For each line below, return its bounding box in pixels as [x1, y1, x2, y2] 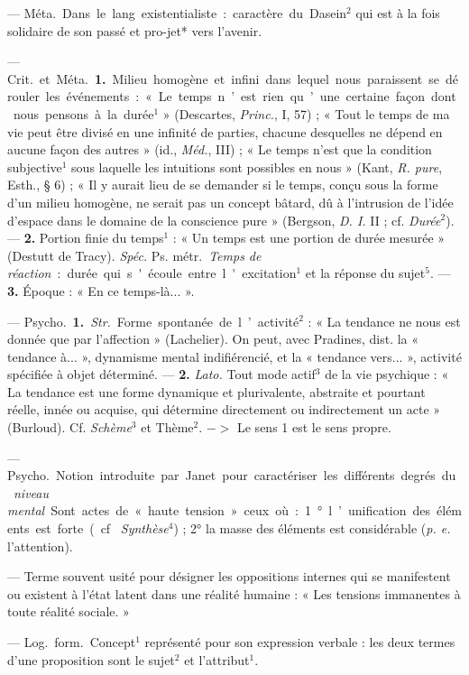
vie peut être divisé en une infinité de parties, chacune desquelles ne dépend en [7, 122, 443, 141]
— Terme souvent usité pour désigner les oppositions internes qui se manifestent [7, 567, 451, 586]
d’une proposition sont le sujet [7, 650, 175, 669]
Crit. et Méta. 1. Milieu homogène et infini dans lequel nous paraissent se [7, 69, 439, 88]
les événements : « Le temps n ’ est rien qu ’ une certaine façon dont [45, 87, 456, 106]
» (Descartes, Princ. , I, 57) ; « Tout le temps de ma [162, 104, 450, 123]
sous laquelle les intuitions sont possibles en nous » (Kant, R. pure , [71, 157, 443, 176]
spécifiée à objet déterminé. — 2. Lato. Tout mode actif [7, 365, 316, 384]
